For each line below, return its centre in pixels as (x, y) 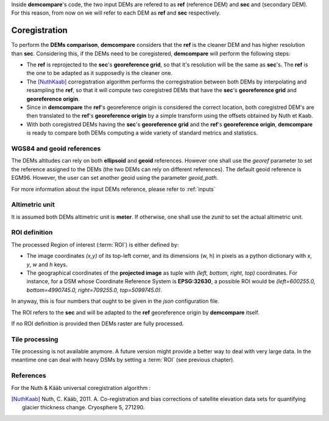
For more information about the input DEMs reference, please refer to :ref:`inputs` (113, 189)
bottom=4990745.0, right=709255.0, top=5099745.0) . (94, 290)
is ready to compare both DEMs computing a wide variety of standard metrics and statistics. (142, 133)
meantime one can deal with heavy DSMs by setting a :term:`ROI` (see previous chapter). (123, 360)
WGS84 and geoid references (56, 148)
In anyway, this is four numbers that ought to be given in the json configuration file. (115, 301)
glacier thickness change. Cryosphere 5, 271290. (83, 408)
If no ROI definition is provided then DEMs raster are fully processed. (97, 324)
